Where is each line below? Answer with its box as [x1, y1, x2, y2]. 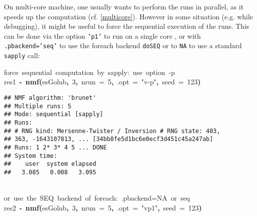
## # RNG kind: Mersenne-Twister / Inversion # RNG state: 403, [4, 127, 220, 135]
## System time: [4, 152, 57, 159]
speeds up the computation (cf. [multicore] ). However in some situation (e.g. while [4, 11, 253, 21]
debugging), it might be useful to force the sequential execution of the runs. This [4, 21, 250, 31]
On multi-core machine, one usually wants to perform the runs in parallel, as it [4, 1, 244, 11]
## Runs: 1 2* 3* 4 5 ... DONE [4, 144, 107, 151]
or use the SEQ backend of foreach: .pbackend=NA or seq [4, 193, 190, 203]
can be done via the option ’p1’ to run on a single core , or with [4, 30, 201, 41]
